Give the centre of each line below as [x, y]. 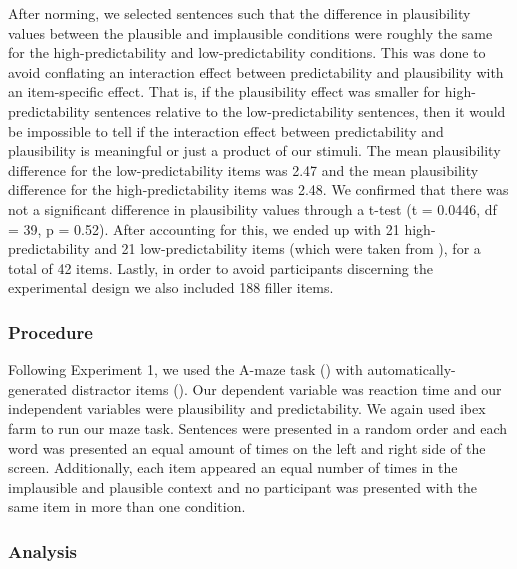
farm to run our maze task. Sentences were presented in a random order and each [258, 427]
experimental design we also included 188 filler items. [171, 287]
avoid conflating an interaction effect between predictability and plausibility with [256, 71]
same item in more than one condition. [127, 506]
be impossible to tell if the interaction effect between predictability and [226, 130]
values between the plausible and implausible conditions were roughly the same [250, 32]
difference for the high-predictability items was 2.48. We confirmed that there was [258, 189]
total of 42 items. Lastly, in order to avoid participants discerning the [220, 267]
